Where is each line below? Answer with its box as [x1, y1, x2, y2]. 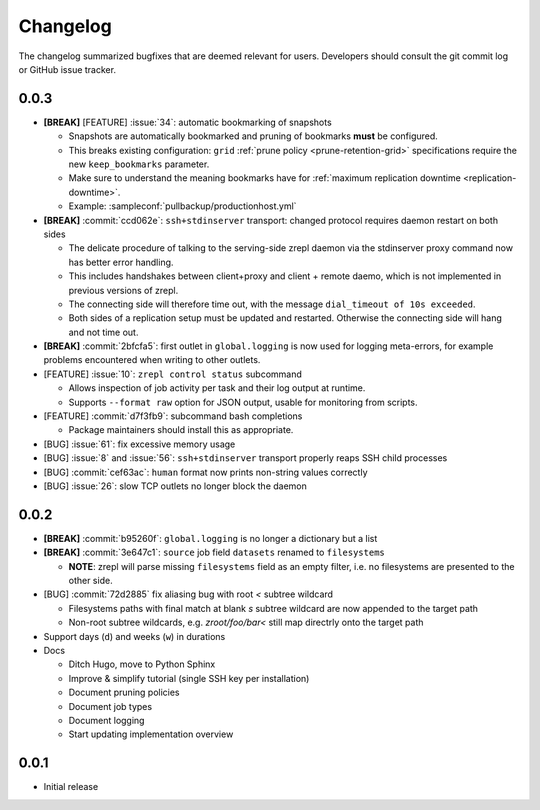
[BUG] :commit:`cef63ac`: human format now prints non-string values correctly [43, 466, 369, 478]
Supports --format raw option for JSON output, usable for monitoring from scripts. [68, 396, 419, 408]
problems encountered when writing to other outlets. [43, 354, 261, 366]
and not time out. [68, 326, 139, 338]
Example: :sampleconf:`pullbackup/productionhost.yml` [68, 200, 297, 212]
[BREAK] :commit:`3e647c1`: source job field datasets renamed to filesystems [43, 546, 385, 559]
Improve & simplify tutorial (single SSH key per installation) [68, 672, 310, 684]
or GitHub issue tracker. [18, 63, 117, 75]
